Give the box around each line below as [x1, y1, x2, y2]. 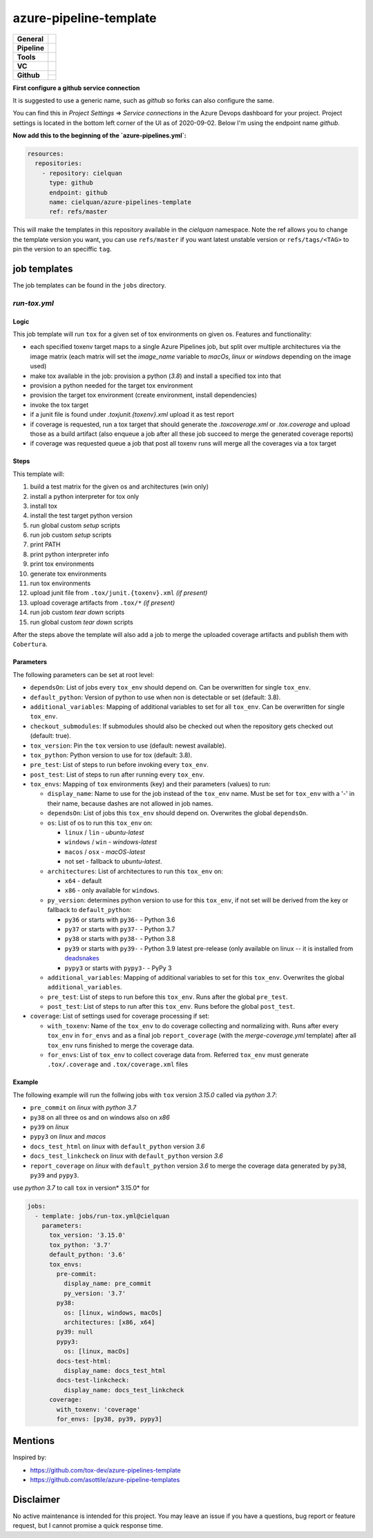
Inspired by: [12, 1453, 47, 1461]
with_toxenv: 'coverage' [56, 1405, 141, 1413]
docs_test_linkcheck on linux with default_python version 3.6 [30, 1152, 224, 1160]
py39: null [56, 1328, 93, 1336]
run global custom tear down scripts [30, 618, 134, 626]
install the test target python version [30, 511, 133, 520]
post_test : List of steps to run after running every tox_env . [30, 770, 205, 779]
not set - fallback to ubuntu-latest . [64, 857, 162, 866]
